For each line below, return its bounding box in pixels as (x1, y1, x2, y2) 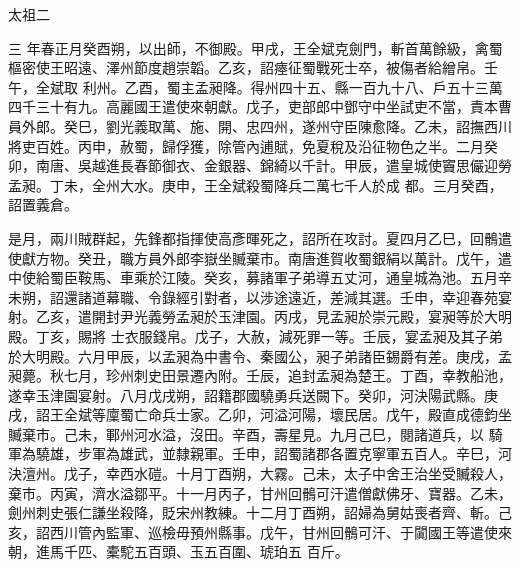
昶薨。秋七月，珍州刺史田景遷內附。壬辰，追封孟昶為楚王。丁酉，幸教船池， (8, 365, 512, 386)
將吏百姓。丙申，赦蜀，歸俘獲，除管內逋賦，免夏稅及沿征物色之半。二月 (8, 135, 484, 156)
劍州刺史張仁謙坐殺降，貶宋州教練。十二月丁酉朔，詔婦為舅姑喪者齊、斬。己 (8, 502, 512, 523)
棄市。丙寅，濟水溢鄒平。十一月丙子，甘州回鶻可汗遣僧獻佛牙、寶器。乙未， (8, 482, 512, 503)
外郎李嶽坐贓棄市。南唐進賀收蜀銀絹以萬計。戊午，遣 (161, 247, 512, 268)
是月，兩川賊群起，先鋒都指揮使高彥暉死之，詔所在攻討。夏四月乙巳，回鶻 (8, 227, 498, 248)
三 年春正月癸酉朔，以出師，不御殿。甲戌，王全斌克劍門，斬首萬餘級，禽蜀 (8, 37, 503, 58)
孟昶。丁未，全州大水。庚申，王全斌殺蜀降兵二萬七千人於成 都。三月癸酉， (8, 174, 503, 195)
